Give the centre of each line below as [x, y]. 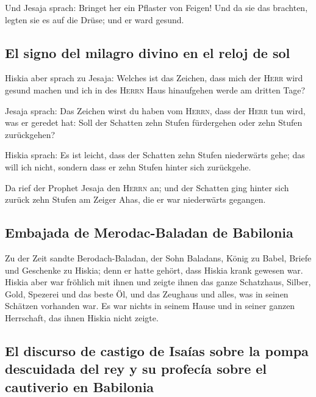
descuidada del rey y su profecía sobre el [136, 369]
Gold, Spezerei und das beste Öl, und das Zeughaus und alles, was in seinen [147, 293]
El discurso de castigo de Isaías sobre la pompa [157, 350]
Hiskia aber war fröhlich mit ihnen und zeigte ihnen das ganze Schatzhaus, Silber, [158, 282]
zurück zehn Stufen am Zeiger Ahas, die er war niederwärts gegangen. [135, 199]
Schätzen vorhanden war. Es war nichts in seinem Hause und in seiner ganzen [150, 306]
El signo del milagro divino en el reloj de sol [148, 52]
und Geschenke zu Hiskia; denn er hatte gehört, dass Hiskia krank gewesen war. [154, 270]
